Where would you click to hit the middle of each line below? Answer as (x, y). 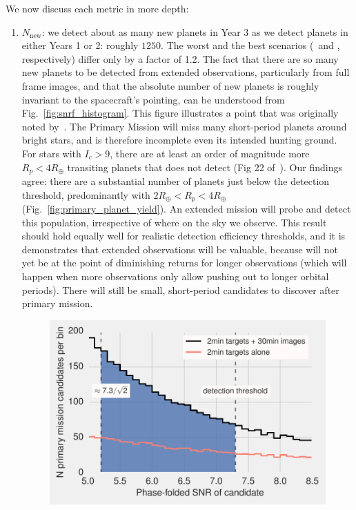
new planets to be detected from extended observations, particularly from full (186, 72)
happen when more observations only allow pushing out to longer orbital (175, 276)
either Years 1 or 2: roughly (80, 45)
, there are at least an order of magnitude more (210, 153)
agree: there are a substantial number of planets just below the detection (176, 180)
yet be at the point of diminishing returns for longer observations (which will (184, 263)
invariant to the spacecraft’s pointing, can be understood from (153, 99)
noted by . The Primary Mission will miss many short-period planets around (184, 126)
